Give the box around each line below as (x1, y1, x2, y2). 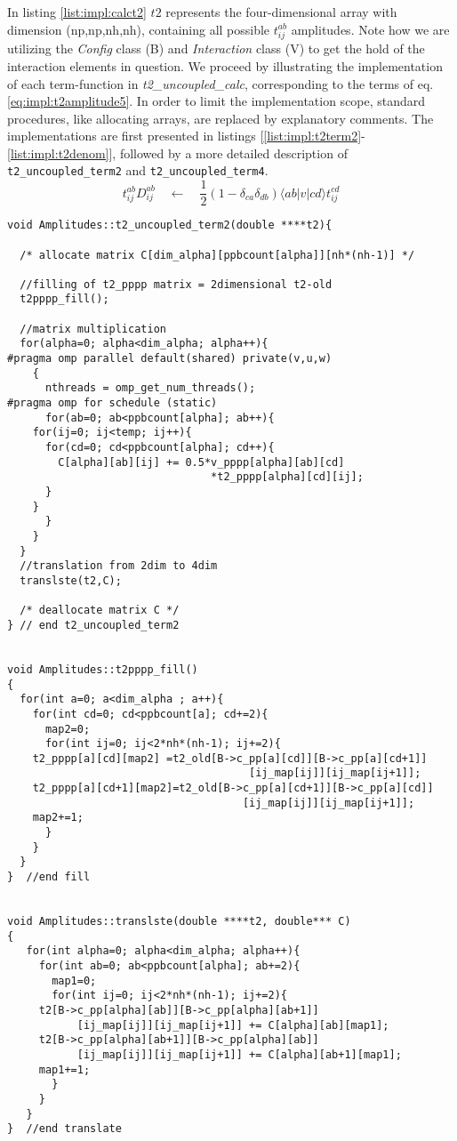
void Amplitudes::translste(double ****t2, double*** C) (7, 915, 351, 928)
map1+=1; (38, 1063, 91, 1076)
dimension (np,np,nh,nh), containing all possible (7, 20, 270, 38)
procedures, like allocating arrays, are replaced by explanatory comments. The (7, 108, 434, 127)
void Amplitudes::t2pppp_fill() (7, 663, 198, 676)
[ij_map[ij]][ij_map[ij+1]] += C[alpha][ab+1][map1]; (76, 1048, 402, 1061)
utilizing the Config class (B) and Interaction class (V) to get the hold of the (7, 39, 425, 58)
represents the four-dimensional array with (165, 3, 397, 20)
